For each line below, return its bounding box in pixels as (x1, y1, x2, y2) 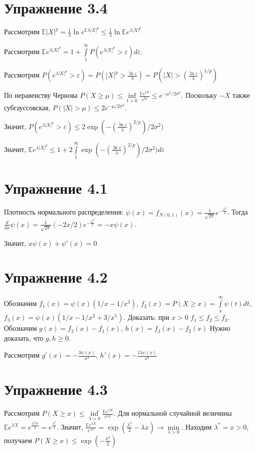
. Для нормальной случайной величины (113, 408, 232, 418)
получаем (4, 435, 32, 445)
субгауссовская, (4, 102, 51, 113)
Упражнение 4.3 (4, 379, 108, 399)
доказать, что (4, 333, 44, 343)
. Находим (181, 421, 212, 432)
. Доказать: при (123, 312, 169, 322)
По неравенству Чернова (4, 90, 78, 100)
